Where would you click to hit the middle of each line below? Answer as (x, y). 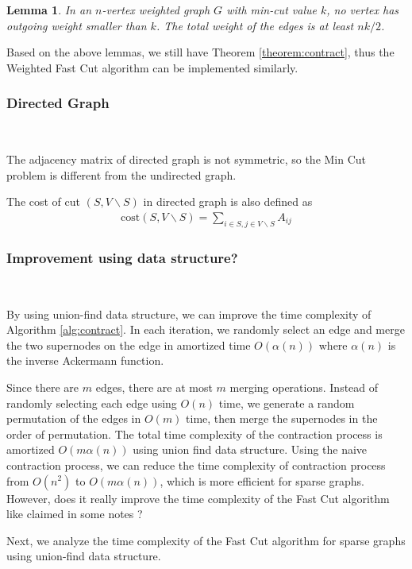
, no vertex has (363, 10)
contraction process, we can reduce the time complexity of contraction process (196, 464)
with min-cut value (271, 10)
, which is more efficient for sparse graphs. (262, 480)
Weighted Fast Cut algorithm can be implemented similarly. (152, 67)
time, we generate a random (287, 403)
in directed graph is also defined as (228, 201)
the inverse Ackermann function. (85, 360)
